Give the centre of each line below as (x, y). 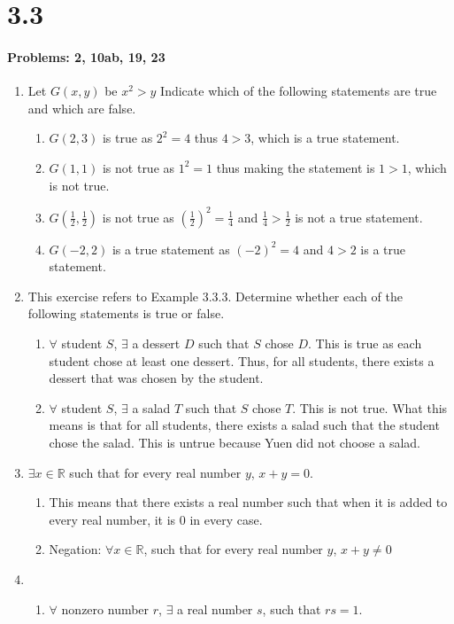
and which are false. (82, 108)
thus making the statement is (296, 167)
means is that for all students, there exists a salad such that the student (244, 425)
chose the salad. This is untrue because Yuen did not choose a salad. (235, 442)
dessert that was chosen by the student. (156, 378)
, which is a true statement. (325, 138)
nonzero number (105, 608)
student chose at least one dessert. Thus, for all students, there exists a (242, 360)
